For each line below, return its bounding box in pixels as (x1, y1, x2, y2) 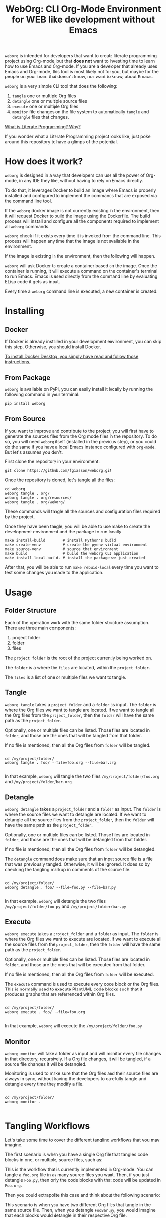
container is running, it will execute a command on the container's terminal (5, 268, 158, 274)
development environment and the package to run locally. (5, 528, 123, 534)
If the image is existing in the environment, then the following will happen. (5, 253, 156, 259)
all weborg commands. (5, 224, 50, 229)
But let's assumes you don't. (5, 449, 63, 455)
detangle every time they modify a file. (5, 1081, 84, 1087)
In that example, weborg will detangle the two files (5, 898, 106, 904)
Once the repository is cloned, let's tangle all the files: (5, 477, 115, 483)
